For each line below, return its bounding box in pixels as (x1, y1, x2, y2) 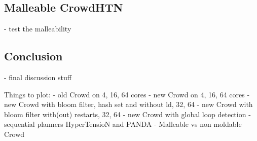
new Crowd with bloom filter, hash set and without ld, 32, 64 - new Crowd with (4, 99, 253, 110)
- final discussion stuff (4, 72, 71, 82)
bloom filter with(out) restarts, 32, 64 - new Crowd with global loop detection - (4, 109, 251, 119)
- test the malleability (4, 23, 71, 34)
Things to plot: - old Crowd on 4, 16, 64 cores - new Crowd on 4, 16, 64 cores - (4, 89, 250, 99)
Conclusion (4, 48, 63, 64)
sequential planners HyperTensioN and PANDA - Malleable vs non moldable (4, 119, 242, 129)
